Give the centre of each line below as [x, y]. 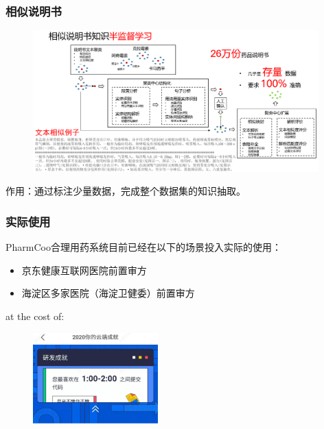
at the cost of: [35, 316]
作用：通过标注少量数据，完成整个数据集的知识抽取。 [126, 191]
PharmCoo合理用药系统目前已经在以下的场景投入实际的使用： [143, 247]
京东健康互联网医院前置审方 [84, 270]
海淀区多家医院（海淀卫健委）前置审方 [108, 293]
